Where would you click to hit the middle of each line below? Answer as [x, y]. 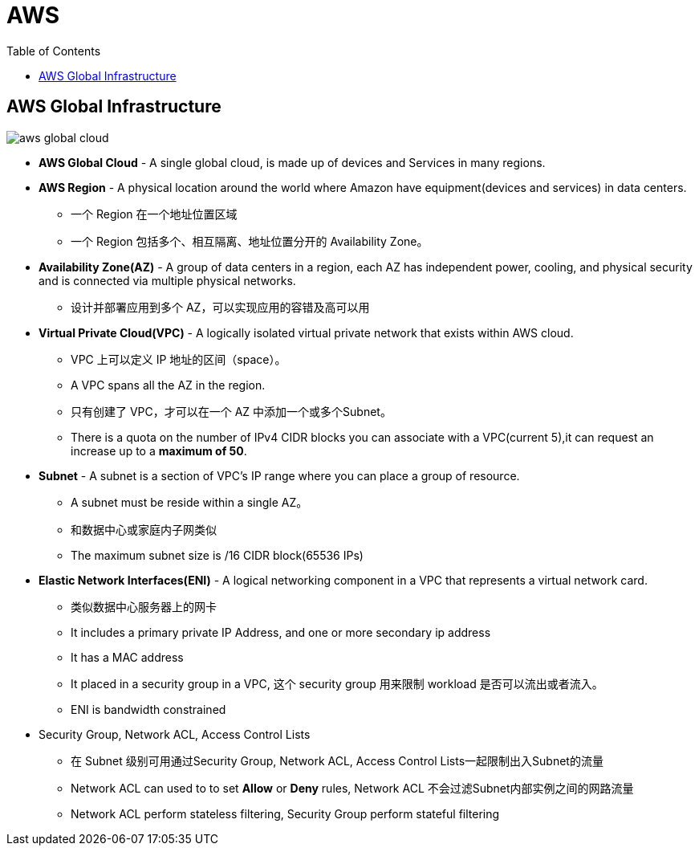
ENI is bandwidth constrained [148, 709]
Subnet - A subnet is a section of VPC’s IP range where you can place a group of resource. [279, 475]
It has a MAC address [127, 657]
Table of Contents [54, 51]
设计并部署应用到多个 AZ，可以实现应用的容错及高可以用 [220, 307]
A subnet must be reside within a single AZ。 [189, 502]
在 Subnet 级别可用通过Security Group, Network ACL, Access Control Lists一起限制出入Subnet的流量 [337, 760]
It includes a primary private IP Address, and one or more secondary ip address [281, 632]
